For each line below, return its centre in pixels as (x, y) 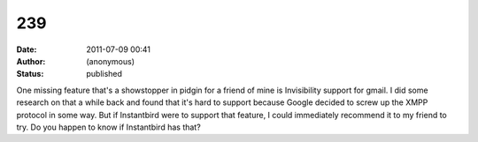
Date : (27, 49)
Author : (31, 61)
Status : (30, 74)
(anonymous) (111, 61)
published (104, 74)
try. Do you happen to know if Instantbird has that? (108, 127)
